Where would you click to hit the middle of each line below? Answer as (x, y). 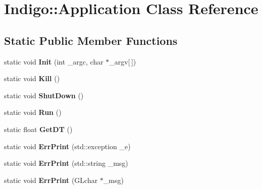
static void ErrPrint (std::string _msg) (66, 163)
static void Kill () (32, 78)
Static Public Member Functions (91, 40)
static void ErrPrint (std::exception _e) (67, 146)
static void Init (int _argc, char (54, 61)
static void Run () (33, 112)
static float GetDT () (38, 129)
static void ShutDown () (44, 95)
